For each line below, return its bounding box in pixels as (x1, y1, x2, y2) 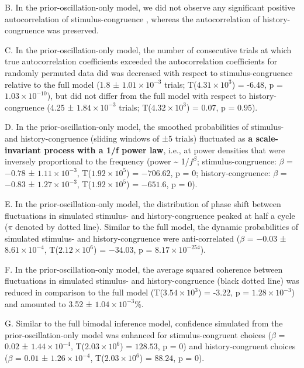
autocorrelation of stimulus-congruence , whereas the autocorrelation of (5, 12, 260, 25)
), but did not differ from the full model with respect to (47, 90, 247, 102)
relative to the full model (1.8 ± (5, 78, 120, 90)
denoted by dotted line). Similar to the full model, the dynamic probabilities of (15, 221, 299, 233)
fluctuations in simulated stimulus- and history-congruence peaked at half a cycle (5, 209, 295, 221)
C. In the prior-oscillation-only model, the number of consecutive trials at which (5, 43, 292, 56)
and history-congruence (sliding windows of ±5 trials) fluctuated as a (5, 132, 253, 144)
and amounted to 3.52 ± (5, 297, 92, 309)
